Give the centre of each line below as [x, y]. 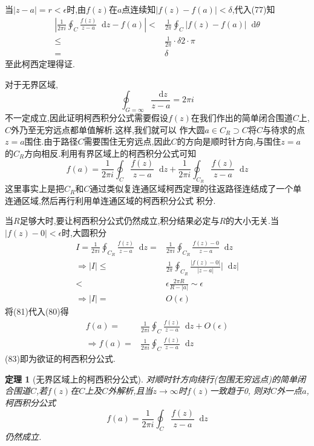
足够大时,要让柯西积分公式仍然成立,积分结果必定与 [119, 221]
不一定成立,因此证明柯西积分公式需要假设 [87, 118]
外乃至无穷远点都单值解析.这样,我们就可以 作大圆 [108, 129]
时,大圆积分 [84, 232]
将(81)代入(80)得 [37, 311]
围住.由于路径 [51, 141]
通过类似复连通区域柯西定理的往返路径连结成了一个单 [196, 189]
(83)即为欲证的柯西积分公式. [60, 359]
